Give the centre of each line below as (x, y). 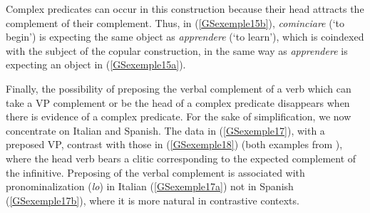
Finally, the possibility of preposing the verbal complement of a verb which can (179, 88)
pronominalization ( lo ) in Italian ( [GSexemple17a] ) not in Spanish (150, 186)
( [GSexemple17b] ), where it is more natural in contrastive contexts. (153, 200)
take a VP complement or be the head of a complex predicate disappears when (178, 102)
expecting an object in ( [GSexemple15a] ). (96, 64)
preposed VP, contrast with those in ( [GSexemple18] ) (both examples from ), (174, 144)
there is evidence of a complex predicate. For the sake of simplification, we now (179, 116)
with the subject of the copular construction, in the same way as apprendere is (177, 50)
